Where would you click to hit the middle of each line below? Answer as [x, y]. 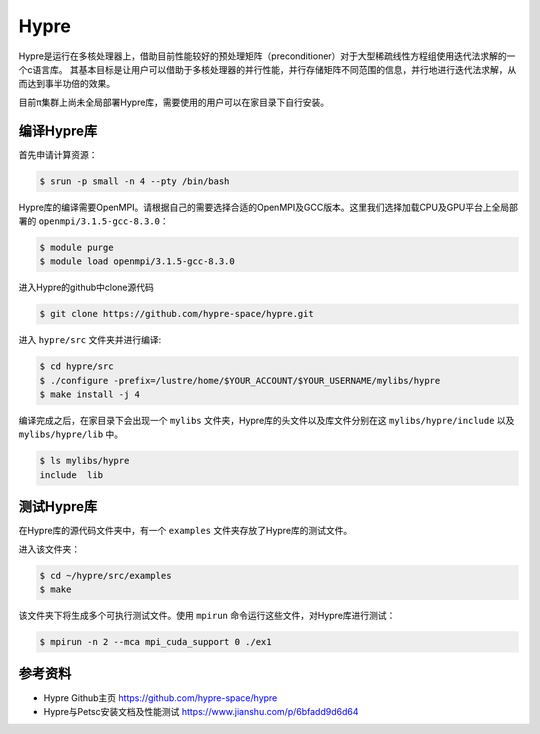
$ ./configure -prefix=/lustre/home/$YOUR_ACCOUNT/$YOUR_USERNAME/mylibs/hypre [240, 380]
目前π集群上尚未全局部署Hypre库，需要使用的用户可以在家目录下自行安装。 [174, 102]
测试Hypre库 [58, 506]
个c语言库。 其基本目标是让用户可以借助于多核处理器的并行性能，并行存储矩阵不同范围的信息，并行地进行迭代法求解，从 [267, 69]
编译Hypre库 [58, 130]
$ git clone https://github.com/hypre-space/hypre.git [176, 314]
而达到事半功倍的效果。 [66, 84]
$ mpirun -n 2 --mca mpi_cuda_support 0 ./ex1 [155, 642]
